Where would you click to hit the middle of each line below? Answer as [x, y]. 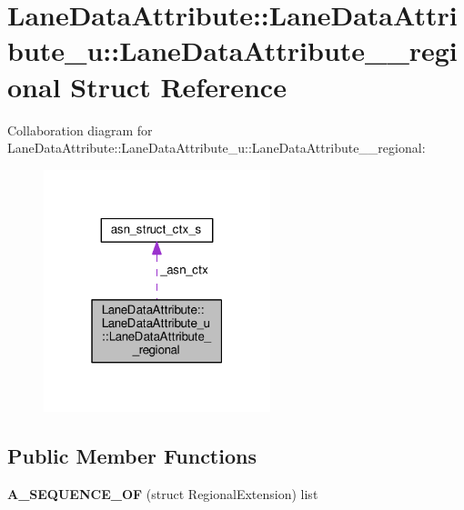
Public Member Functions [132, 456]
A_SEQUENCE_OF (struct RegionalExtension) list [163, 494]
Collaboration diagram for [80, 130]
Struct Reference [178, 86]
